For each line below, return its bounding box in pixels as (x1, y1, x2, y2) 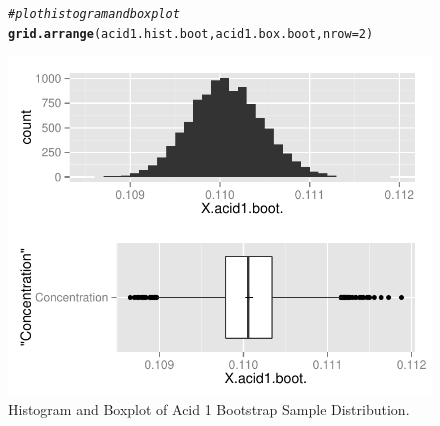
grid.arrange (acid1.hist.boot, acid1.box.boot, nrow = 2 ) (8, 26, 374, 41)
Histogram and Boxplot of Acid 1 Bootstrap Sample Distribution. (8, 399, 410, 420)
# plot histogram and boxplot (8, 7, 180, 21)
